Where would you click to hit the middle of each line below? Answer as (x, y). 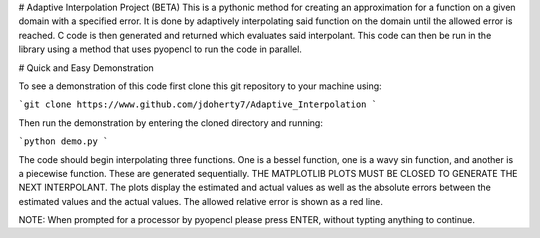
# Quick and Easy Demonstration (86, 67)
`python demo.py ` (63, 141)
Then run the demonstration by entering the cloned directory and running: (171, 122)
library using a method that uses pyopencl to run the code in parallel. (160, 49)
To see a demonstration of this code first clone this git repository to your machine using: (200, 86)
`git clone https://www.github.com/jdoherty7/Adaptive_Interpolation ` (198, 104)
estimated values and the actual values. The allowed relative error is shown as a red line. (201, 201)
